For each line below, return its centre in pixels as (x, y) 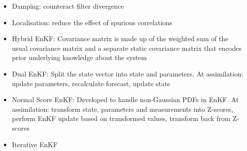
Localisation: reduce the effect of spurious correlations (92, 22)
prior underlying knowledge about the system (79, 57)
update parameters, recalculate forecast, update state (91, 83)
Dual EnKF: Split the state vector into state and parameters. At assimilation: (128, 73)
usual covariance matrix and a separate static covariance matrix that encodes (127, 48)
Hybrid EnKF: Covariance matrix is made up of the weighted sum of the (120, 38)
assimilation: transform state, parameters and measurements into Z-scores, (123, 109)
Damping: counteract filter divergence (68, 6)
